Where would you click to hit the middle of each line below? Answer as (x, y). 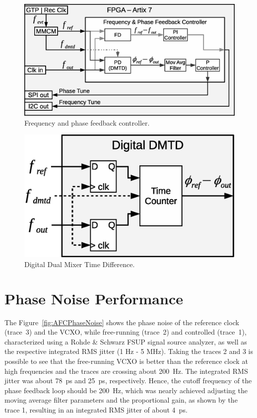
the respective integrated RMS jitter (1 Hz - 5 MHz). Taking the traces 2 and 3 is (129, 351)
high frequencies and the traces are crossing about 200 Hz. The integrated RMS (126, 371)
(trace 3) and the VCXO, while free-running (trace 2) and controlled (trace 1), (126, 332)
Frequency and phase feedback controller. (87, 122)
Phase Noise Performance (94, 298)
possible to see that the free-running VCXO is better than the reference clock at (126, 361)
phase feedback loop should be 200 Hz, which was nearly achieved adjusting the (126, 390)
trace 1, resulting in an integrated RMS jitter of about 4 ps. (96, 409)
